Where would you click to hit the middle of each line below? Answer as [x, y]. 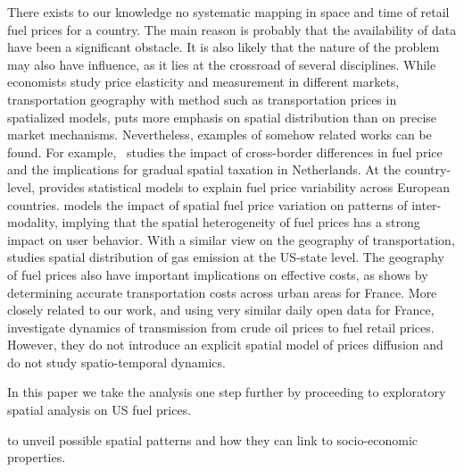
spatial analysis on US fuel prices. [99, 410]
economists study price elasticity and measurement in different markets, [203, 82]
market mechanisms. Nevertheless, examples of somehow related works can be [220, 135]
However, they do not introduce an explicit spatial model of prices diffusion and [225, 345]
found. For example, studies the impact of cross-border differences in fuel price [225, 152]
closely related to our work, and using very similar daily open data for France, [221, 310]
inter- [427, 204]
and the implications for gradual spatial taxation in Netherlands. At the [204, 169]
